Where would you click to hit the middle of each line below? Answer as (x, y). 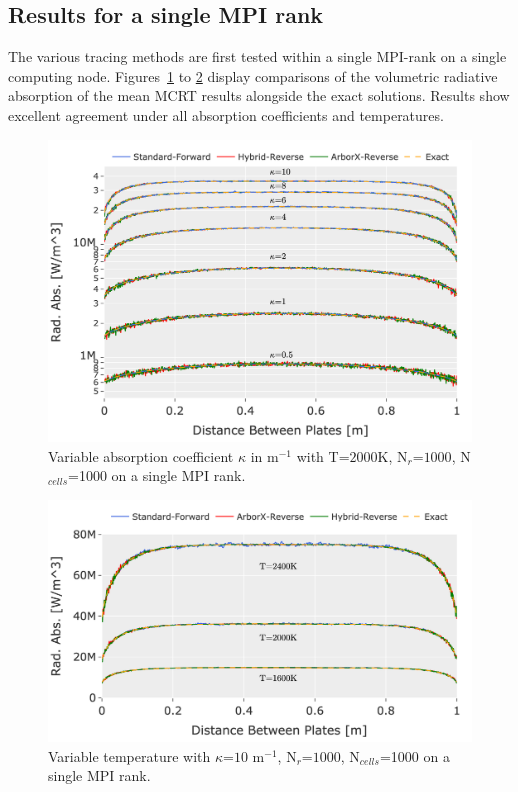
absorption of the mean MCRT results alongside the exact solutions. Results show (259, 95)
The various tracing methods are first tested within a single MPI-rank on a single (257, 56)
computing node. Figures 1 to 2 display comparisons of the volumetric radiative (253, 75)
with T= (323, 455)
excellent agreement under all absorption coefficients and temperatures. (226, 114)
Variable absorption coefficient (141, 455)
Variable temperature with (129, 755)
